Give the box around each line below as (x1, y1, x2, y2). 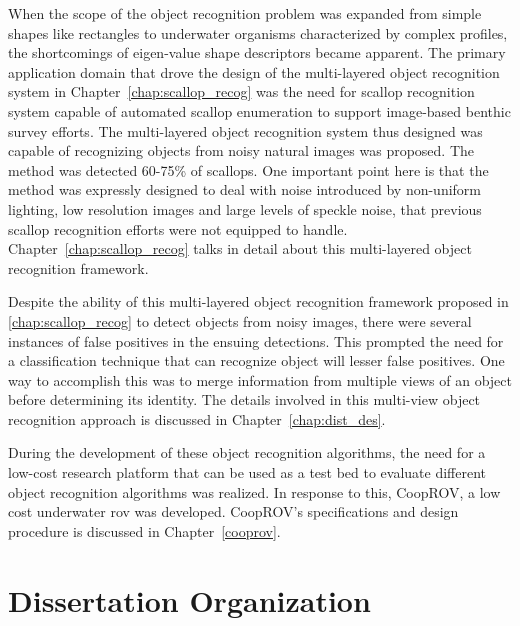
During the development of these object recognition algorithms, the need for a (8, 442, 486, 463)
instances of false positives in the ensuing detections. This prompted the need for (8, 330, 504, 351)
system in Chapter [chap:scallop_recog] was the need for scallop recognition (8, 81, 475, 102)
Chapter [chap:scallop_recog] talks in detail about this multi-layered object (8, 238, 472, 259)
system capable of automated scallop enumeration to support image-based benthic (8, 100, 511, 121)
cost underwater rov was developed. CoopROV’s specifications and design (8, 501, 459, 522)
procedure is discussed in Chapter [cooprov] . (8, 520, 281, 541)
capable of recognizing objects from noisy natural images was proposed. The (8, 140, 475, 161)
